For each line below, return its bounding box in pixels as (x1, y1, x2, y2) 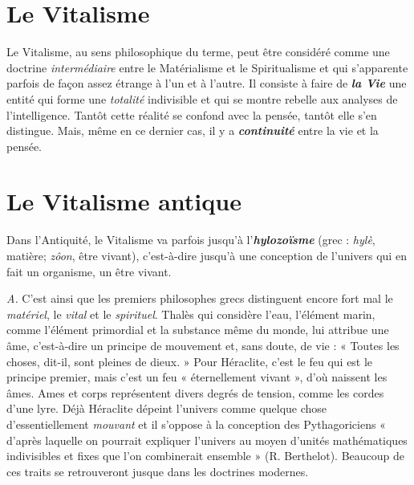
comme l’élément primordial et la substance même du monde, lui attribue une (6, 321, 389, 338)
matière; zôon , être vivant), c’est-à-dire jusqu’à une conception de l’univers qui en (6, 247, 407, 263)
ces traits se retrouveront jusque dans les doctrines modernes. (6, 463, 309, 479)
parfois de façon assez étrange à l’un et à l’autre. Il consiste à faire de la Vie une (6, 75, 407, 92)
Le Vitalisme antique (6, 185, 241, 218)
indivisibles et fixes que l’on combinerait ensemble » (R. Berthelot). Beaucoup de (6, 447, 405, 464)
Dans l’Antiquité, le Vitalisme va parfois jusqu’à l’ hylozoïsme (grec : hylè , (6, 231, 375, 248)
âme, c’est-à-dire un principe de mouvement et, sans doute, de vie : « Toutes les (6, 336, 400, 353)
